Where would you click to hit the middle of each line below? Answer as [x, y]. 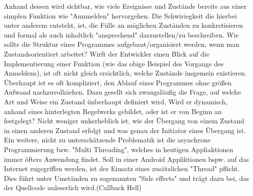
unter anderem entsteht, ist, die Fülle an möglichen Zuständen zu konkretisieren [124, 25]
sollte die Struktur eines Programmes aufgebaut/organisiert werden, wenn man [122, 44]
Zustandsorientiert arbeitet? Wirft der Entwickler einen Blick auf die [107, 53]
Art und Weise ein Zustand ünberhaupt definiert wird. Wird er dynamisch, [116, 101]
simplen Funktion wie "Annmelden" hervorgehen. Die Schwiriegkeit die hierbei [120, 15]
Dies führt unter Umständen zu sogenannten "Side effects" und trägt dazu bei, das [127, 178]
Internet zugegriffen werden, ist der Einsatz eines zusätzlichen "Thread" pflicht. [122, 168]
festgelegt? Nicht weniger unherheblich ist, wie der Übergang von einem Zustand [124, 121]
